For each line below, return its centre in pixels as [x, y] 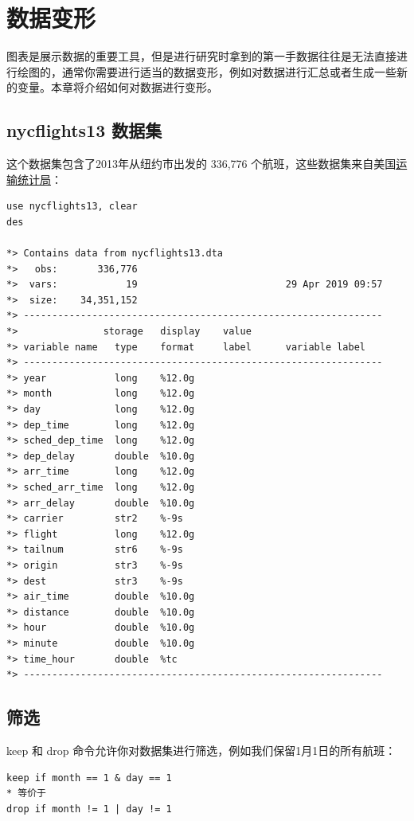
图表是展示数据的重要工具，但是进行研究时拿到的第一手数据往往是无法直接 [201, 56]
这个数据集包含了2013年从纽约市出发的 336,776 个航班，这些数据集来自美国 [201, 164]
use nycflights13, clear [72, 207]
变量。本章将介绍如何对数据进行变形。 [117, 87]
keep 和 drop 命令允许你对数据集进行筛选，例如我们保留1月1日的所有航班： [201, 750]
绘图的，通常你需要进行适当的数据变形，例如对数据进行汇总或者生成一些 [207, 71]
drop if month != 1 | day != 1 [89, 809]
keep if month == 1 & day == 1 [89, 778]
